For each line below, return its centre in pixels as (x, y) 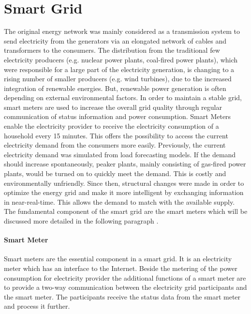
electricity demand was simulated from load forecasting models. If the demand (120, 154)
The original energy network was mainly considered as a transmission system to (122, 31)
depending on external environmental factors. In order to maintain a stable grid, (123, 97)
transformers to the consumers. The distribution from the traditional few (112, 50)
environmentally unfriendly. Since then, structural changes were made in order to (124, 183)
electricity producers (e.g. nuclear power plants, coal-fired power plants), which (121, 59)
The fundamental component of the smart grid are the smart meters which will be (126, 211)
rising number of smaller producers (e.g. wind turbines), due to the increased (118, 79)
